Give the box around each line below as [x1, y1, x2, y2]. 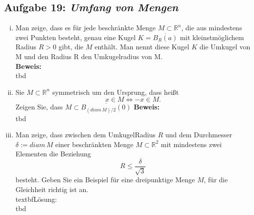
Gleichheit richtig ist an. [15, 184, 89, 194]
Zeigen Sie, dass [15, 102, 63, 112]
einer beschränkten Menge [55, 139, 134, 149]
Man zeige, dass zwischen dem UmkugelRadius [15, 129, 156, 140]
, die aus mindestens [181, 22, 242, 33]
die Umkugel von [199, 42, 251, 52]
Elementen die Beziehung [15, 149, 91, 159]
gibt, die [58, 42, 84, 52]
